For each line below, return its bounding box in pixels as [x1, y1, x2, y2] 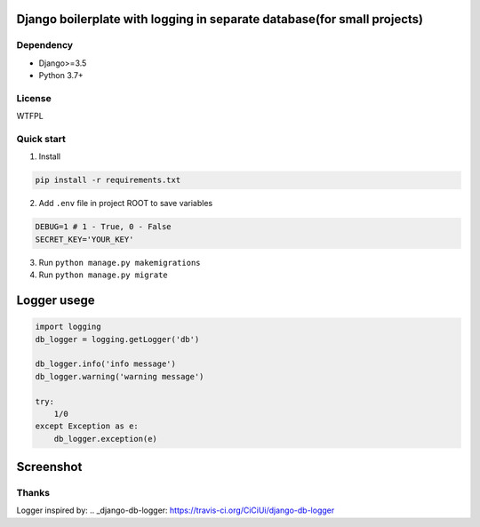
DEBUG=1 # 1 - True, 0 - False [35, 222, 172, 232]
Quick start [16, 133, 67, 146]
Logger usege [16, 292, 95, 307]
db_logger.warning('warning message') [35, 371, 204, 381]
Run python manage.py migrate [38, 269, 168, 280]
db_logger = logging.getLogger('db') [35, 334, 200, 344]
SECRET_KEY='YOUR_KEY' [35, 234, 134, 244]
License [16, 92, 52, 104]
